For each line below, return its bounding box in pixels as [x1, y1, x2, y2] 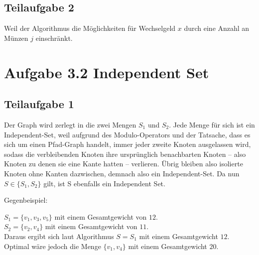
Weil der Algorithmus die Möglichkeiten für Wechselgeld [4, 23, 176, 33]
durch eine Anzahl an [184, 23, 250, 33]
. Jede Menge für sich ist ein [169, 119, 255, 129]
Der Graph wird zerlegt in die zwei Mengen [4, 119, 136, 129]
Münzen [4, 32, 28, 43]
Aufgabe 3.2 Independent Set [4, 62, 209, 82]
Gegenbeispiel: [4, 195, 48, 205]
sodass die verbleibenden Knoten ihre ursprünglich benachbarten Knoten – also [4, 148, 246, 159]
